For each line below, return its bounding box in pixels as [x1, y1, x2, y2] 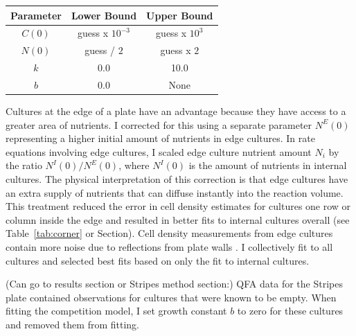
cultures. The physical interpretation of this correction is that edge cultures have [6, 171, 348, 186]
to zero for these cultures [237, 303, 344, 318]
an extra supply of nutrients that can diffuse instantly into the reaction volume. [6, 185, 344, 200]
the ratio [6, 158, 42, 173]
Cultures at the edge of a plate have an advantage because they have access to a [6, 103, 346, 118]
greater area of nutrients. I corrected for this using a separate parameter [6, 117, 312, 132]
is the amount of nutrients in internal [188, 158, 347, 173]
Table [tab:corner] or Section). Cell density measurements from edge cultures [6, 226, 333, 240]
